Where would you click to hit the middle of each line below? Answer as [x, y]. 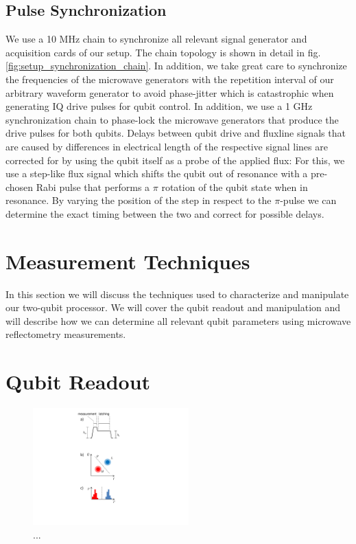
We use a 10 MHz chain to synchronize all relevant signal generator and [156, 39]
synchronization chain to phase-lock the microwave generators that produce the [172, 119]
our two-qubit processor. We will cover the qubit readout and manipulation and [173, 307]
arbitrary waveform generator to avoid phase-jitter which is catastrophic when [170, 92]
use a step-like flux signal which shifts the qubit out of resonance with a [157, 173]
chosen [20, 186]
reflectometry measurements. [66, 334]
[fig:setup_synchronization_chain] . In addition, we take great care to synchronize [176, 66]
